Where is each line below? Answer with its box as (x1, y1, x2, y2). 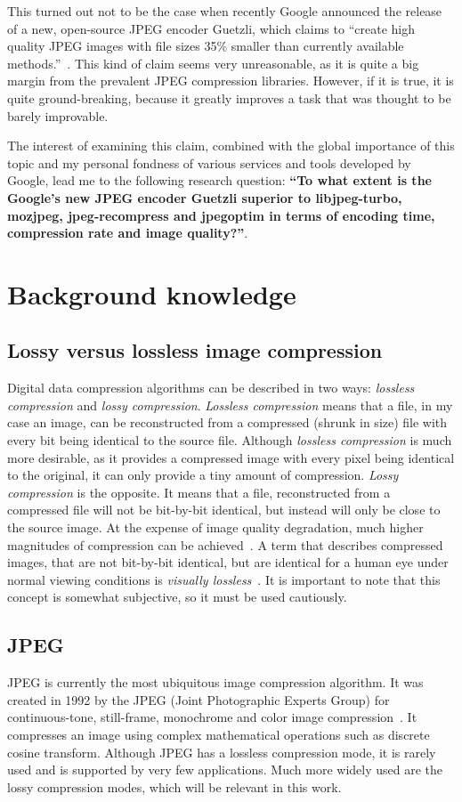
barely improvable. (7, 106, 109, 125)
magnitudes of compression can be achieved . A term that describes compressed (7, 535, 443, 554)
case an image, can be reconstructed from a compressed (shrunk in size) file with (7, 413, 448, 432)
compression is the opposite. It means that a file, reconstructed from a (7, 482, 391, 501)
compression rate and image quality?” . (7, 223, 248, 242)
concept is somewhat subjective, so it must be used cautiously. (7, 587, 347, 606)
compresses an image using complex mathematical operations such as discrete (7, 725, 430, 743)
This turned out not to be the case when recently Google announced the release (7, 2, 442, 20)
